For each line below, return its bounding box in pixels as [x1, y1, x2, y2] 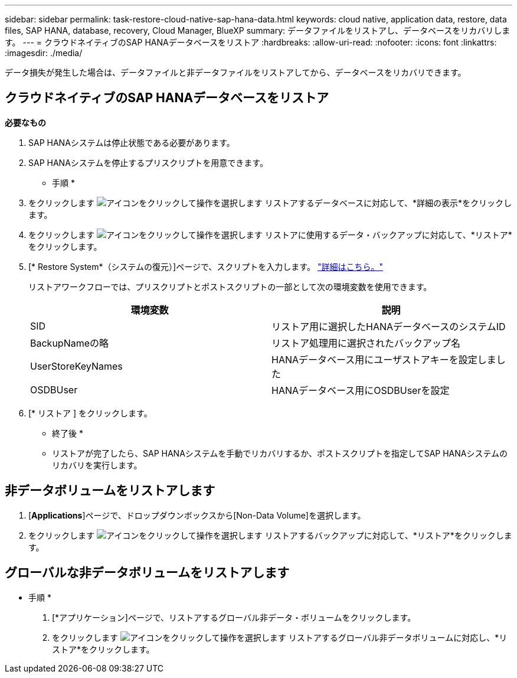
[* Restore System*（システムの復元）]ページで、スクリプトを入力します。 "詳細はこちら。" [28, 261, 383, 272]
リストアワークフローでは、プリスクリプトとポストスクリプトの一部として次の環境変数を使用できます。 [28, 281, 432, 292]
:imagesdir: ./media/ [5, 48, 83, 58]
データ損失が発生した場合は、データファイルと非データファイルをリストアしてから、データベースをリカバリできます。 [5, 67, 466, 77]
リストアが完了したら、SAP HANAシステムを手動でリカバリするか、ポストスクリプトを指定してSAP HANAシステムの [52, 448, 508, 458]
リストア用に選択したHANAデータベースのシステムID [271, 320, 506, 333]
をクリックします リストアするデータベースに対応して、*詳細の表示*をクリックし [28, 197, 512, 208]
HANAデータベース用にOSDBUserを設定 [271, 384, 450, 396]
